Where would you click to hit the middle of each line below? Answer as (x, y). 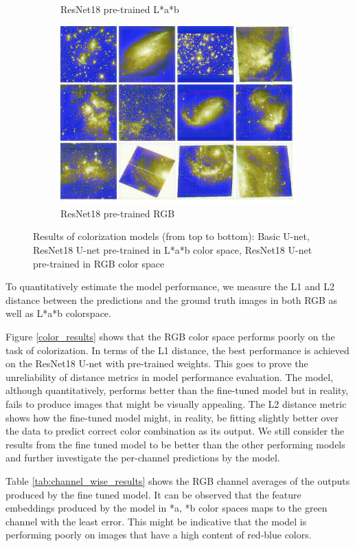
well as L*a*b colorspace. (58, 313)
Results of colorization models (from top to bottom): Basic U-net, (171, 236)
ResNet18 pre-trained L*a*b (120, 9)
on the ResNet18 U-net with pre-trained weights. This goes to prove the (157, 363)
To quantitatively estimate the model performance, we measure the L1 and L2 (170, 286)
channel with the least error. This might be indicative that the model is (156, 521)
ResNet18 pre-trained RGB (118, 213)
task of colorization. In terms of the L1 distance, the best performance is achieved (177, 350)
